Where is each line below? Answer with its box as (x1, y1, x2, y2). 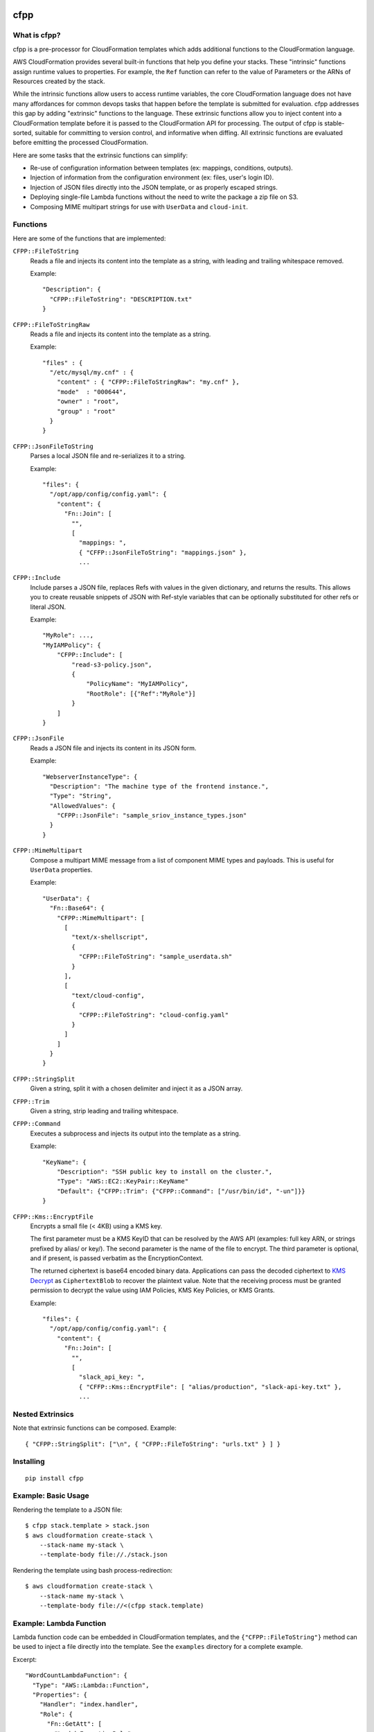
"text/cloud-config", (71, 991, 145, 999)
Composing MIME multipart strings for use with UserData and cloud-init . (30, 202, 249, 211)
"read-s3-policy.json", (71, 660, 152, 669)
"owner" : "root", (56, 398, 120, 405)
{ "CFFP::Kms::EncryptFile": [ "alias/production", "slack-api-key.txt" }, (78, 1383, 342, 1390)
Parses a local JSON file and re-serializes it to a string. (30, 452, 186, 460)
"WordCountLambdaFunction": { (25, 1672, 128, 1679)
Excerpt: (12, 1655, 37, 1663)
